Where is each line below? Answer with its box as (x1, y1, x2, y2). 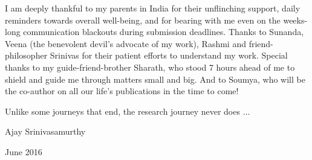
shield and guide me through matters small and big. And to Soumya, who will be (5, 72, 305, 85)
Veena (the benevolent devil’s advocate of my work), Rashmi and (5, 37, 246, 50)
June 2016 (5, 145, 42, 158)
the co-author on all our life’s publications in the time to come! (5, 85, 239, 97)
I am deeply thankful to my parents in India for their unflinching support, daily (5, 2, 301, 14)
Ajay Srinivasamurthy (5, 125, 86, 138)
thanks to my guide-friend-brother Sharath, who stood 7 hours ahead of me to (5, 60, 295, 73)
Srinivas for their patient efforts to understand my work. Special (50, 49, 288, 62)
